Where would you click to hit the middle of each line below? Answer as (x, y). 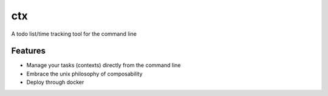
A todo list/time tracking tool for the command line (74, 34)
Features (28, 51)
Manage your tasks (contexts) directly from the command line (104, 65)
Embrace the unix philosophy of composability (84, 74)
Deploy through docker (55, 82)
